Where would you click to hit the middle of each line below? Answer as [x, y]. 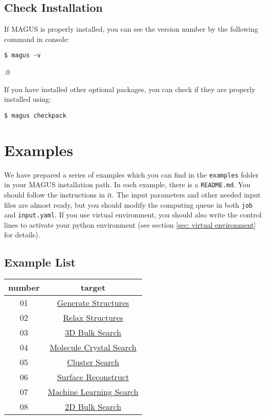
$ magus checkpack [35, 115]
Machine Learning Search [93, 392]
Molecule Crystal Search [93, 347]
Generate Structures [93, 303]
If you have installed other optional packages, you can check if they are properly [130, 89]
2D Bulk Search [93, 407]
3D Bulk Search [93, 333]
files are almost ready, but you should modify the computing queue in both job [128, 204]
